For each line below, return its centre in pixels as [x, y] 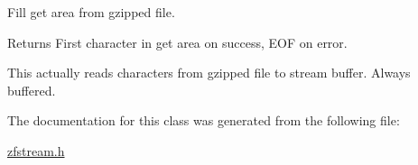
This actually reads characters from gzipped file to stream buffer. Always [209, 73]
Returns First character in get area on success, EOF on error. [177, 42]
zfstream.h [36, 150]
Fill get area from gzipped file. [91, 12]
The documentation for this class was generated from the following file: [204, 120]
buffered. [32, 90]
